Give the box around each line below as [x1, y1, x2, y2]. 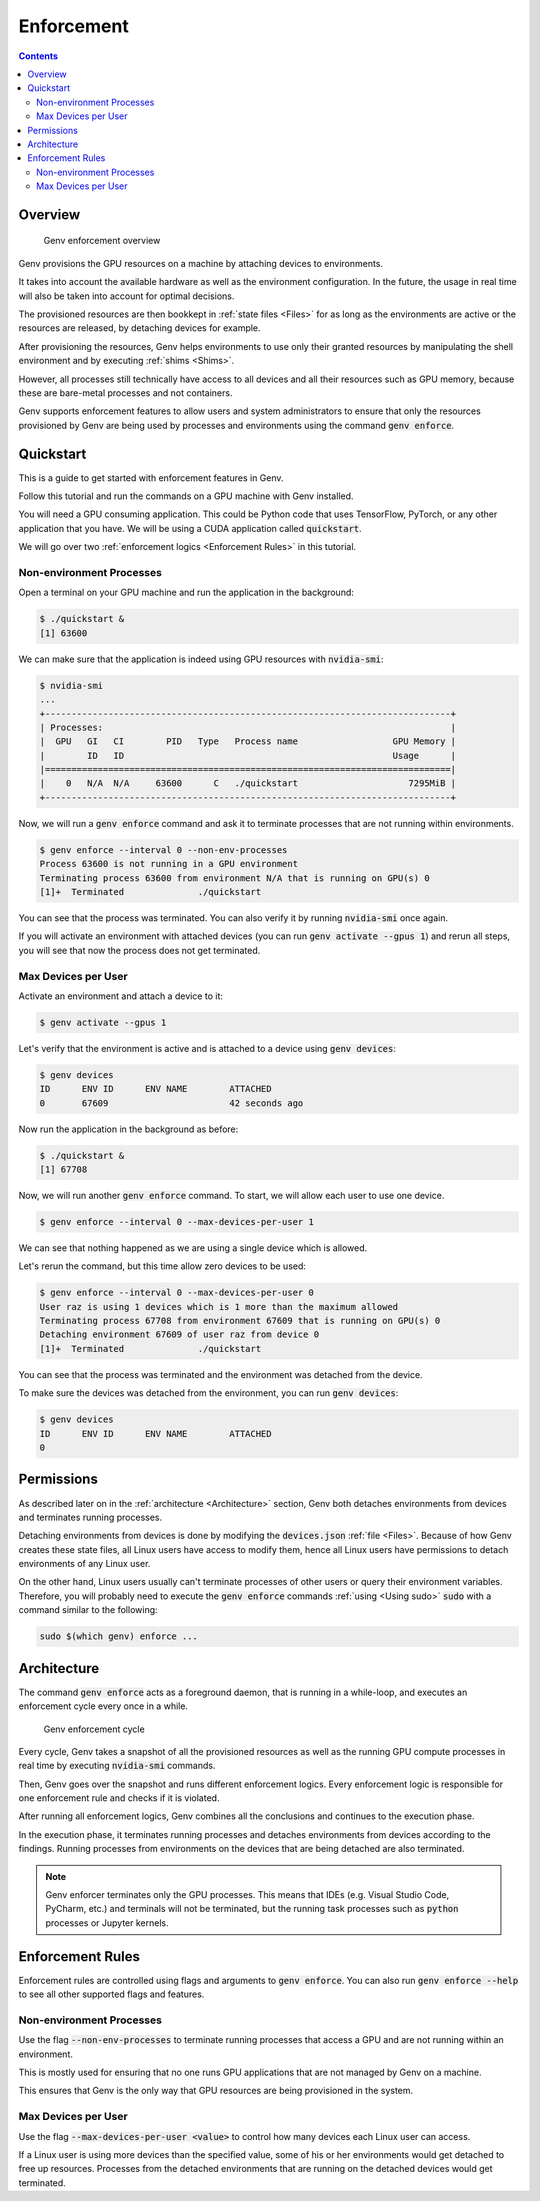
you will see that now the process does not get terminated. [18, 944, 261, 956]
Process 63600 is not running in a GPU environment [39, 858, 299, 870]
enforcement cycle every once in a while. [18, 1700, 189, 1712]
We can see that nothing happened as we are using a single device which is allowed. [18, 1241, 368, 1254]
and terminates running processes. [18, 1511, 163, 1523]
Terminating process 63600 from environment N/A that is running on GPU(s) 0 [39, 872, 430, 884]
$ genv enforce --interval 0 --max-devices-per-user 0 [39, 1287, 314, 1299]
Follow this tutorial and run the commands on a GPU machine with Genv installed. [18, 490, 354, 502]
